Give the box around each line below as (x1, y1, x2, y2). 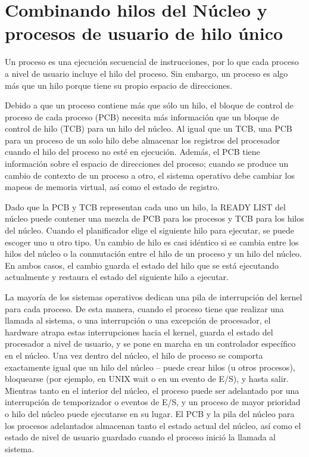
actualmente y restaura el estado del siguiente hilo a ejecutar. (5, 271, 229, 283)
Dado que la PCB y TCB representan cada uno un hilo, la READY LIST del (5, 200, 286, 213)
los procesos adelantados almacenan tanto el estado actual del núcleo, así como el (5, 419, 301, 431)
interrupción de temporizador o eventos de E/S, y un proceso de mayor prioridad (5, 396, 301, 408)
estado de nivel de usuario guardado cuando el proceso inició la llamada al (5, 431, 276, 443)
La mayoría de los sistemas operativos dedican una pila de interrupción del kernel (5, 291, 302, 303)
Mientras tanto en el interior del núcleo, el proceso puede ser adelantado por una (5, 384, 299, 396)
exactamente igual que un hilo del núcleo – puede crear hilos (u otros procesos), (5, 360, 295, 373)
